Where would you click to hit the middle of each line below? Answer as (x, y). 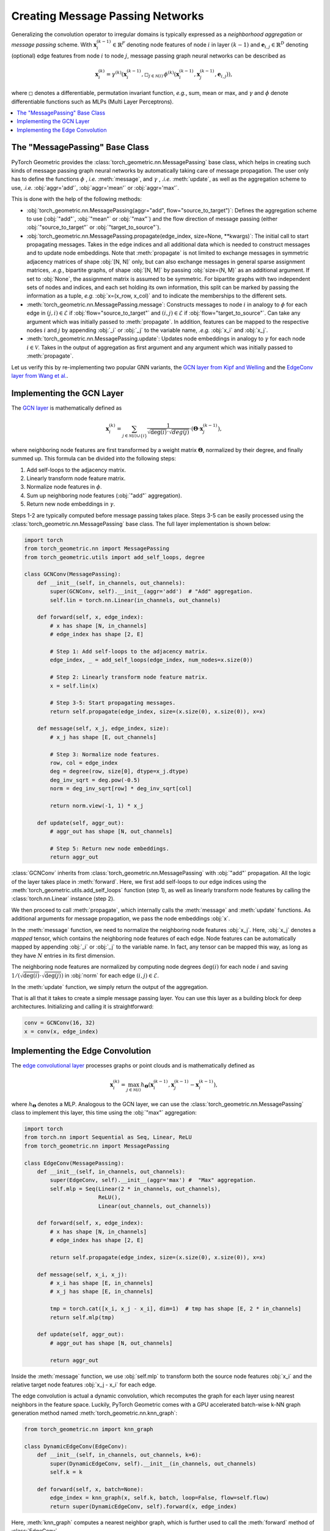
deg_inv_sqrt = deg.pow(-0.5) (95, 780)
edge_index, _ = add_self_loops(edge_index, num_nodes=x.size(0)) (152, 660)
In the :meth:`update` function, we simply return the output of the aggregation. (110, 987)
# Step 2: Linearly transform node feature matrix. (129, 677)
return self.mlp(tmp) (82, 1317)
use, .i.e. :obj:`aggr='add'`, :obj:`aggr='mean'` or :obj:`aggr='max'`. (95, 187)
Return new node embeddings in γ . (71, 504)
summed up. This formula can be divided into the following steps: (94, 459)
